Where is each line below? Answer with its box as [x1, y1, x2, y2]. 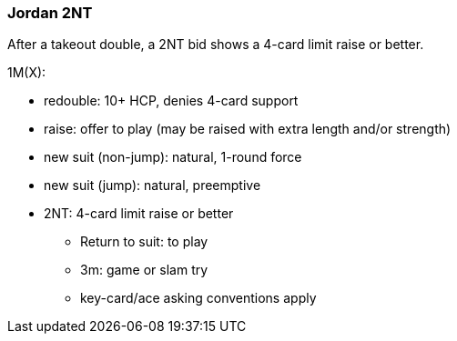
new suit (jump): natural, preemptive [44, 177, 261, 194]
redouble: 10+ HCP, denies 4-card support [44, 93, 299, 109]
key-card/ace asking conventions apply [80, 290, 317, 306]
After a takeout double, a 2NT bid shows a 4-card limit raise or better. [7, 36, 424, 53]
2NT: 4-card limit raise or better [44, 206, 234, 222]
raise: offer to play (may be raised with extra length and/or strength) [44, 121, 452, 137]
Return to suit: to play [80, 234, 208, 250]
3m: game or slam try [80, 262, 208, 278]
